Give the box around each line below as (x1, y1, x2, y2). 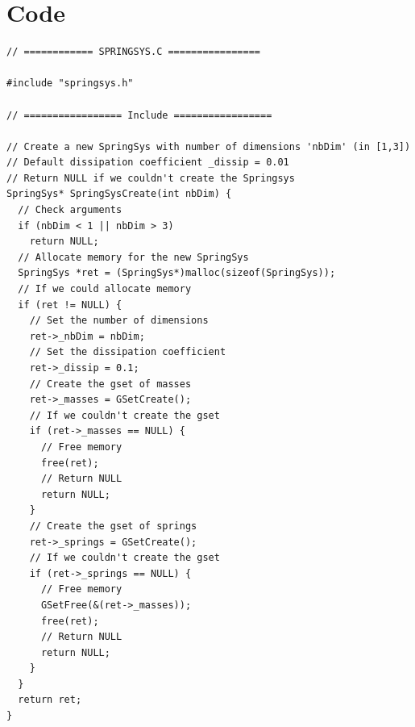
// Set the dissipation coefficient (29, 346, 226, 358)
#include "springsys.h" (6, 77, 134, 90)
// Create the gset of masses (29, 378, 192, 390)
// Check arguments (18, 204, 122, 216)
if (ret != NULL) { (18, 299, 122, 311)
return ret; (18, 694, 82, 706)
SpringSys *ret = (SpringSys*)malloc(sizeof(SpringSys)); (18, 267, 336, 279)
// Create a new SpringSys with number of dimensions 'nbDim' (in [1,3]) (6, 140, 411, 153)
